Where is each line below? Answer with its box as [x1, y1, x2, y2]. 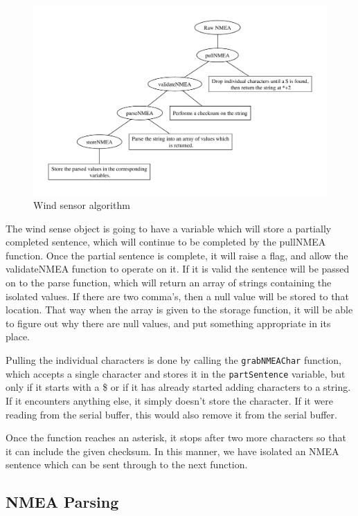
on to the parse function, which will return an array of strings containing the [6, 275, 332, 290]
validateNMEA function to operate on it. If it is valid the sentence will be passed [6, 261, 350, 276]
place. [6, 329, 30, 344]
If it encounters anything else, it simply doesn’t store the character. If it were [6, 393, 334, 407]
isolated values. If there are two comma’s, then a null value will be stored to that [6, 288, 349, 303]
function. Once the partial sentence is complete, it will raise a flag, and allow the [6, 248, 348, 262]
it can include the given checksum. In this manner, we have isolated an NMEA [6, 443, 339, 458]
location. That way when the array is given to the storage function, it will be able [6, 302, 353, 317]
